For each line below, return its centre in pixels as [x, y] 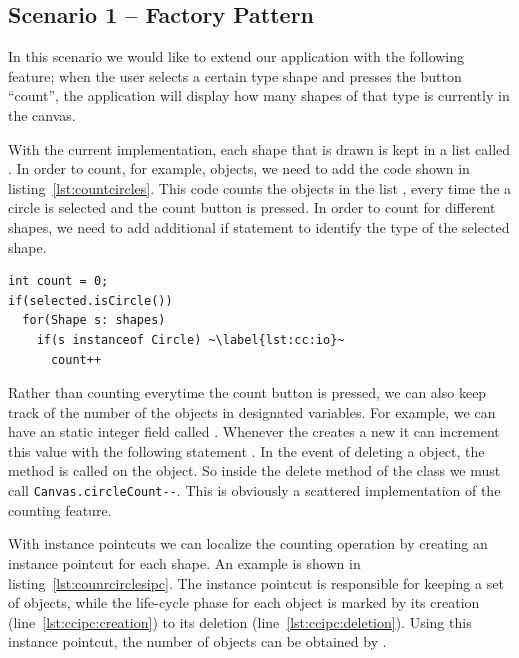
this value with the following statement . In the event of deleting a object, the [246, 450]
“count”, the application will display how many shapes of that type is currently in [259, 95]
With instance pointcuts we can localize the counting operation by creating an [248, 543]
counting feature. [60, 509]
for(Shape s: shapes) [94, 320]
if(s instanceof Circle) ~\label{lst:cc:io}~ [190, 339]
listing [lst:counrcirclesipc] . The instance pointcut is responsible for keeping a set [256, 582]
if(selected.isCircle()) [90, 300]
